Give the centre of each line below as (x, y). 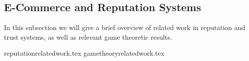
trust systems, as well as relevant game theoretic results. (88, 37)
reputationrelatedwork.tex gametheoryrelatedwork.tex (84, 53)
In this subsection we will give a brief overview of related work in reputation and (125, 27)
